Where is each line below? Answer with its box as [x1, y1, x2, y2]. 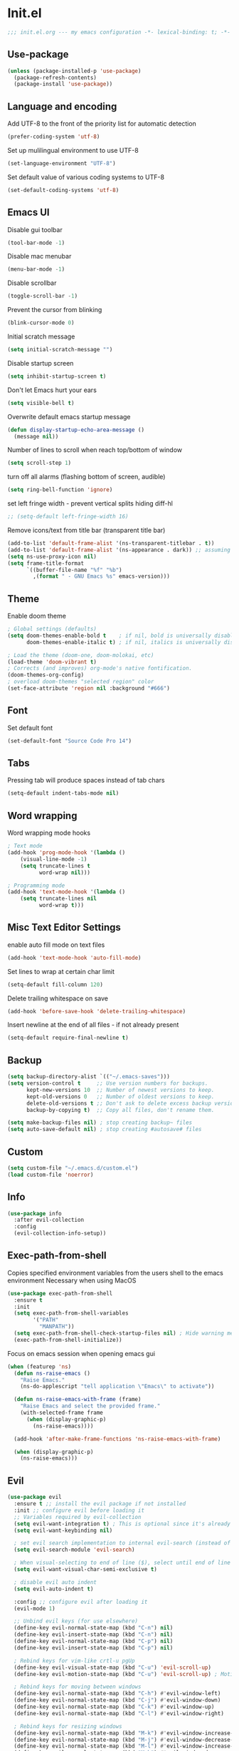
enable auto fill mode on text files [7, 940, 105, 949]
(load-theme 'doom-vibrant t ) [7, 658, 97, 666]
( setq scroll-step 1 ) [7, 459, 72, 467]
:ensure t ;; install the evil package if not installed [14, 1500, 186, 1507]
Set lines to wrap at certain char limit [7, 967, 115, 975]
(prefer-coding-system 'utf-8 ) [7, 134, 100, 141]
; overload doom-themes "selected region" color [7, 678, 154, 686]
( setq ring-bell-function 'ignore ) [7, 486, 113, 493]
